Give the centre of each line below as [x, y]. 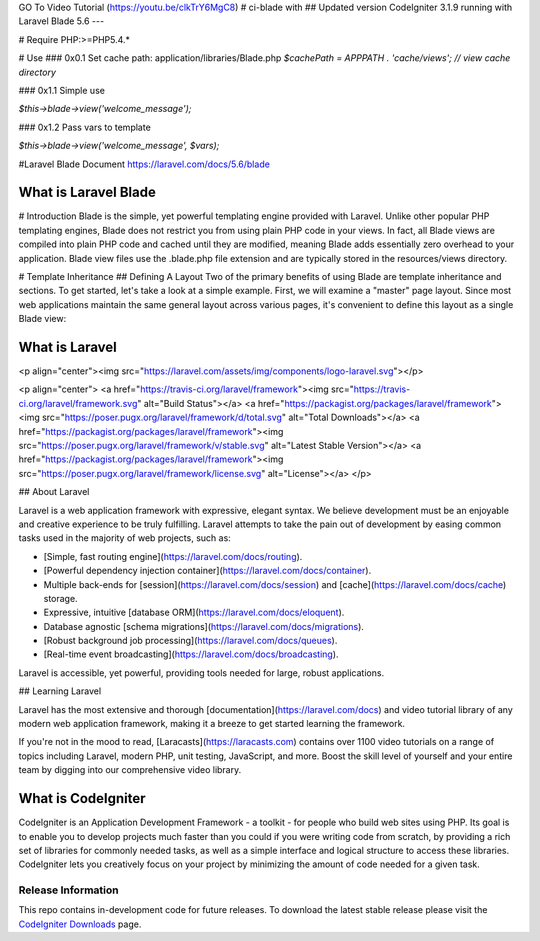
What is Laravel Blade [87, 192]
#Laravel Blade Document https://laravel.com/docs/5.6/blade [144, 164]
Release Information [68, 890]
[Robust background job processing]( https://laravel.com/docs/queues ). [190, 641]
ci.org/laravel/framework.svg [78, 403]
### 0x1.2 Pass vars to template [85, 127]
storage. [61, 598]
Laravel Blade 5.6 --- [61, 21]
